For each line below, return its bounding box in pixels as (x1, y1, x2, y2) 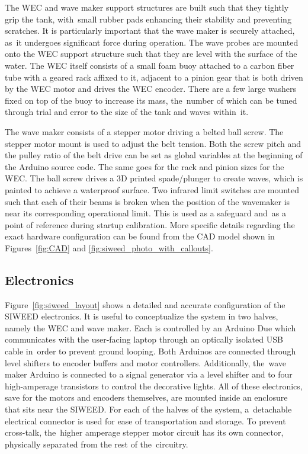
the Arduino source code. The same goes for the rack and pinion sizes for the (5, 160, 284, 172)
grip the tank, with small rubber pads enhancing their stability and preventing (5, 12, 291, 25)
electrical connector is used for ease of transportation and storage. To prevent (5, 414, 286, 427)
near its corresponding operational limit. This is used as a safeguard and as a (5, 207, 286, 219)
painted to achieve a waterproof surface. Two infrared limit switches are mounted (5, 183, 300, 196)
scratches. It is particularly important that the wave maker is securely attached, (5, 24, 295, 37)
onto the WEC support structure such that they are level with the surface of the (5, 47, 297, 60)
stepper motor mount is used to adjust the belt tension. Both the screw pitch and (5, 137, 301, 149)
